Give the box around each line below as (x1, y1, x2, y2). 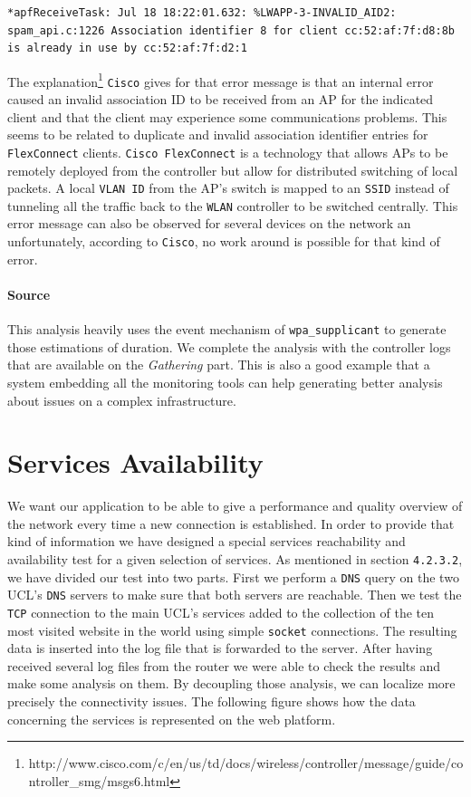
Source (7, 284, 51, 303)
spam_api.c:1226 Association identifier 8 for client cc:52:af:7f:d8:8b (7, 24, 455, 37)
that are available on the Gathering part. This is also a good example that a (7, 355, 430, 374)
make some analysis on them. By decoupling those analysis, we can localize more (7, 674, 456, 693)
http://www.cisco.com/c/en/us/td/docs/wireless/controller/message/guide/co (28, 754, 464, 773)
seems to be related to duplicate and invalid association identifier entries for (7, 125, 428, 144)
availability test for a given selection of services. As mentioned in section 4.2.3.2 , (7, 550, 463, 569)
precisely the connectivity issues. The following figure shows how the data (7, 692, 416, 711)
